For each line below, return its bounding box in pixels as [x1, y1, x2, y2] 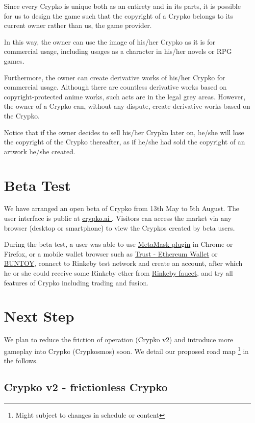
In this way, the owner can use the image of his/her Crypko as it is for [4, 36, 216, 47]
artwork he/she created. [4, 146, 76, 156]
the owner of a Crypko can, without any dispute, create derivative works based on [4, 101, 251, 111]
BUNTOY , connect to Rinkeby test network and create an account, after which [4, 258, 243, 268]
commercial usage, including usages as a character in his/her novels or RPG [4, 46, 232, 56]
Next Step [4, 306, 75, 326]
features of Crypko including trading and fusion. [4, 277, 149, 287]
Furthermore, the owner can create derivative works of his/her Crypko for [4, 72, 226, 82]
